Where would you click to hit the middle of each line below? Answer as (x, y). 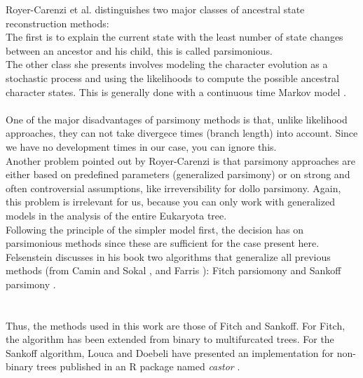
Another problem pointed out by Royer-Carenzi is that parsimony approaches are (180, 160)
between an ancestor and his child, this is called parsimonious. (139, 50)
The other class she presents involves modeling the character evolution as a (167, 64)
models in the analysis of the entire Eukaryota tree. (116, 215)
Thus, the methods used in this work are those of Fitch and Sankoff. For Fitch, (176, 325)
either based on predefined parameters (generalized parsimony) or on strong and (178, 174)
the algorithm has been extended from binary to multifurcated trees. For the (170, 339)
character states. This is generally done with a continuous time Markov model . (176, 92)
